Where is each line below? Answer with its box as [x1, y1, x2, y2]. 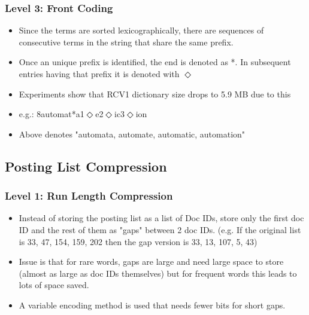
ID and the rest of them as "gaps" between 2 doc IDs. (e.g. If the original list [19, 223, 301, 236]
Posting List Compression [5, 157, 167, 175]
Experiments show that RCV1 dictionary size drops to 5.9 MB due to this [19, 87, 291, 100]
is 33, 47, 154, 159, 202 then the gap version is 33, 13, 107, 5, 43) [19, 235, 257, 247]
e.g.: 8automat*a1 [19, 108, 84, 120]
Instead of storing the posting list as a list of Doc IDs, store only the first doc [19, 212, 304, 224]
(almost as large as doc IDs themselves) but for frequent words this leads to [19, 267, 297, 279]
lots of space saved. [19, 279, 89, 291]
